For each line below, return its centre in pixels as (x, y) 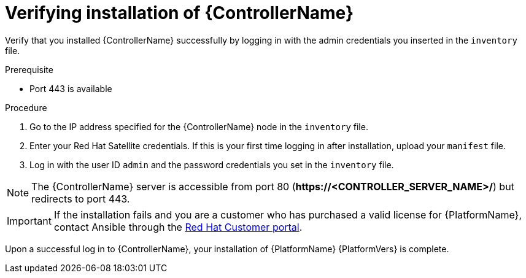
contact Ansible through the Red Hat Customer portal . (178, 227)
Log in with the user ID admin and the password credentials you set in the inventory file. (212, 164)
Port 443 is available (71, 88)
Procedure (26, 107)
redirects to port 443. (81, 199)
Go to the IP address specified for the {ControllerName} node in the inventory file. (199, 126)
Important (29, 221)
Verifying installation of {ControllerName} (180, 13)
